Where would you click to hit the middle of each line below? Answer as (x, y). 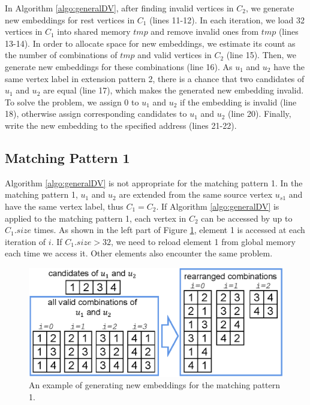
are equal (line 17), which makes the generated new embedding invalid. (173, 90)
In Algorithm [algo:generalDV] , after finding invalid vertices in (119, 8)
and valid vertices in (174, 55)
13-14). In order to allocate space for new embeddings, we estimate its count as (150, 43)
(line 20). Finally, (260, 114)
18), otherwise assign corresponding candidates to (96, 114)
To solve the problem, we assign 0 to (72, 102)
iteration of (25, 241)
